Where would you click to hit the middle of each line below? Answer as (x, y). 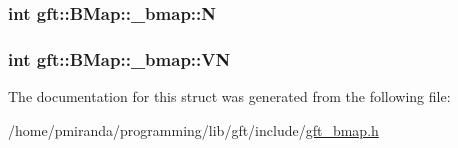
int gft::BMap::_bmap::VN (119, 58)
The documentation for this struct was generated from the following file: (229, 96)
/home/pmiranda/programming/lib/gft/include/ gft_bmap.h (193, 129)
